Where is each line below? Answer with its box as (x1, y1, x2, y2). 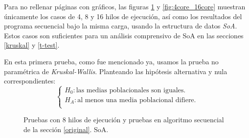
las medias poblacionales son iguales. (76, 87, 186, 94)
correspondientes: (4, 76, 56, 86)
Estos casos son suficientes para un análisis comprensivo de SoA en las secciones (4, 30, 244, 40)
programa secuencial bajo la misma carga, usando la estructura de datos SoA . (4, 21, 237, 31)
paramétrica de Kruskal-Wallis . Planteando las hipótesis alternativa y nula (4, 66, 227, 76)
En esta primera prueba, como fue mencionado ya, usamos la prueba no (4, 56, 219, 66)
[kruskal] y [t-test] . (4, 40, 60, 50)
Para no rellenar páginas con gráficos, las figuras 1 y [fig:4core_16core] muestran (4, 1, 246, 11)
